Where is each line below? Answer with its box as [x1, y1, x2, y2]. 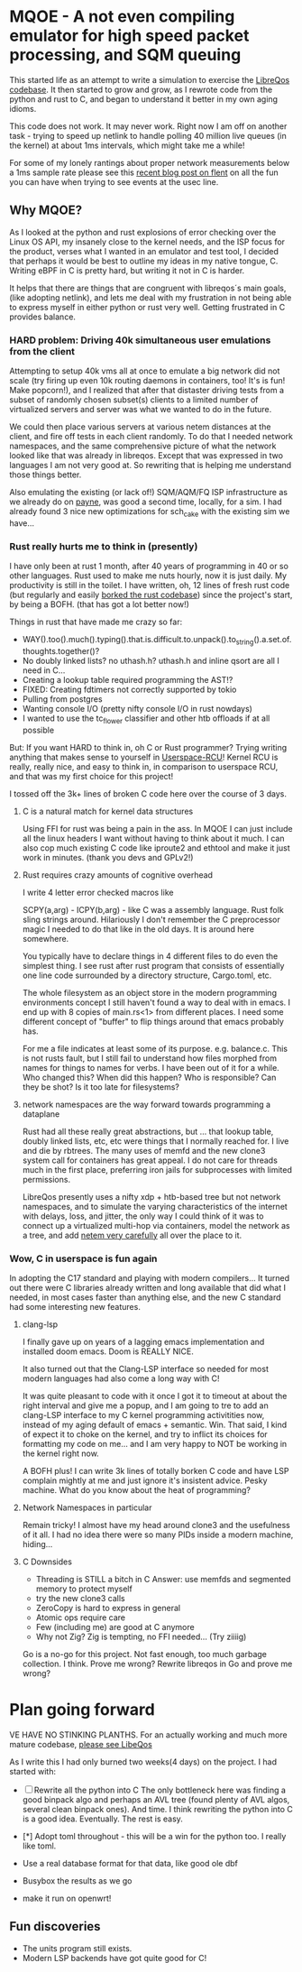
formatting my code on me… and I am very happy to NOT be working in [22, 1439, 288, 1450]
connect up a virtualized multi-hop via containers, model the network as [22, 1220, 290, 1230]
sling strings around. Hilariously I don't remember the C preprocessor [22, 914, 281, 925]
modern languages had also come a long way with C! [22, 1373, 220, 1384]
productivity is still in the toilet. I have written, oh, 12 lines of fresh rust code [9, 580, 290, 591]
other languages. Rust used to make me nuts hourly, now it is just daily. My [9, 570, 287, 581]
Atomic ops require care [35, 1612, 126, 1623]
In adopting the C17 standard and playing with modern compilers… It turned [9, 1273, 290, 1284]
